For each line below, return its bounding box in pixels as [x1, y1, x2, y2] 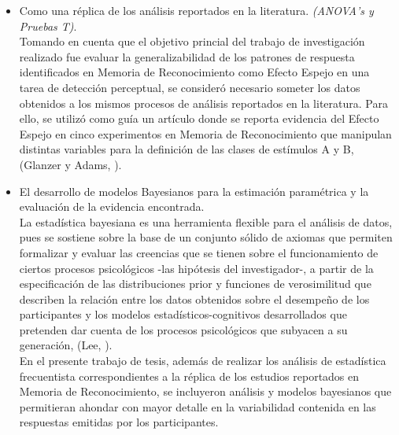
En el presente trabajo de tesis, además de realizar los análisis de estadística [19, 352, 386, 369]
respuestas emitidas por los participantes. [19, 414, 219, 430]
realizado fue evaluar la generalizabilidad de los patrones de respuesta [19, 48, 355, 65]
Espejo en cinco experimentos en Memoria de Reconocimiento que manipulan [19, 125, 392, 142]
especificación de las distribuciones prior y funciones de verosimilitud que [19, 275, 371, 292]
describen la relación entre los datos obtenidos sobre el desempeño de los [19, 290, 370, 307]
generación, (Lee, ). [19, 337, 113, 353]
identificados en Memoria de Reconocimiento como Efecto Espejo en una [19, 64, 370, 80]
